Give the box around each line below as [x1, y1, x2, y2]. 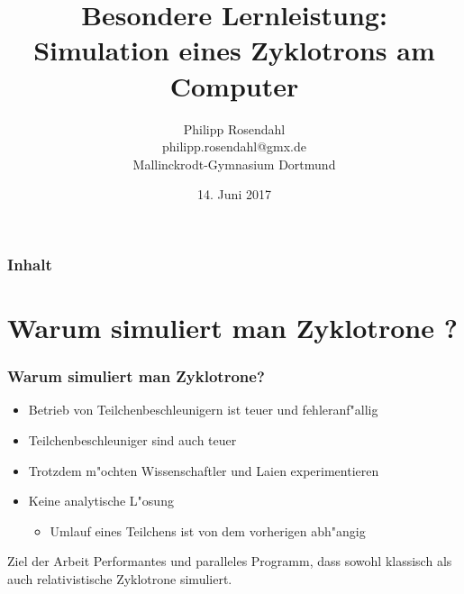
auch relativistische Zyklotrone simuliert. [7, 569, 232, 588]
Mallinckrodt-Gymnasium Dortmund [132, 154, 336, 173]
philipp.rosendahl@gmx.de [161, 137, 306, 156]
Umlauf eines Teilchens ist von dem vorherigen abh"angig [50, 521, 366, 540]
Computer [169, 67, 299, 104]
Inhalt [7, 252, 52, 275]
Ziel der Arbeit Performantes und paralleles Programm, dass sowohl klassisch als [7, 552, 452, 571]
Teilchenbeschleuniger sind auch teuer [28, 430, 237, 449]
